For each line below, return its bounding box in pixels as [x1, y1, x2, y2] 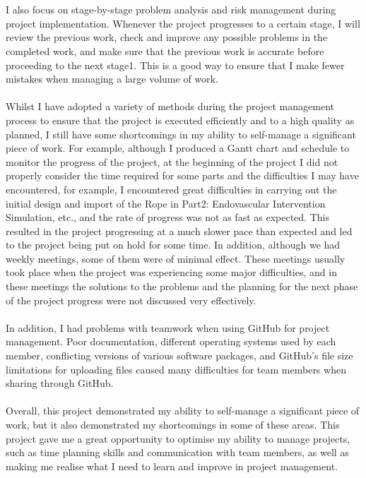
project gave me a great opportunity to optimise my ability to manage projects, [6, 431, 350, 446]
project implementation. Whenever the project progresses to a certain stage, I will [6, 16, 360, 30]
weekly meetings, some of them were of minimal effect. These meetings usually [6, 251, 346, 265]
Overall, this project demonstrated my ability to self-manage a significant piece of [6, 403, 360, 418]
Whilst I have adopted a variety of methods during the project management [6, 99, 334, 114]
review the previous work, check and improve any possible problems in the [6, 30, 328, 44]
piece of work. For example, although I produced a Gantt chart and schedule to [6, 141, 350, 155]
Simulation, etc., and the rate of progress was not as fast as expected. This [6, 210, 329, 225]
